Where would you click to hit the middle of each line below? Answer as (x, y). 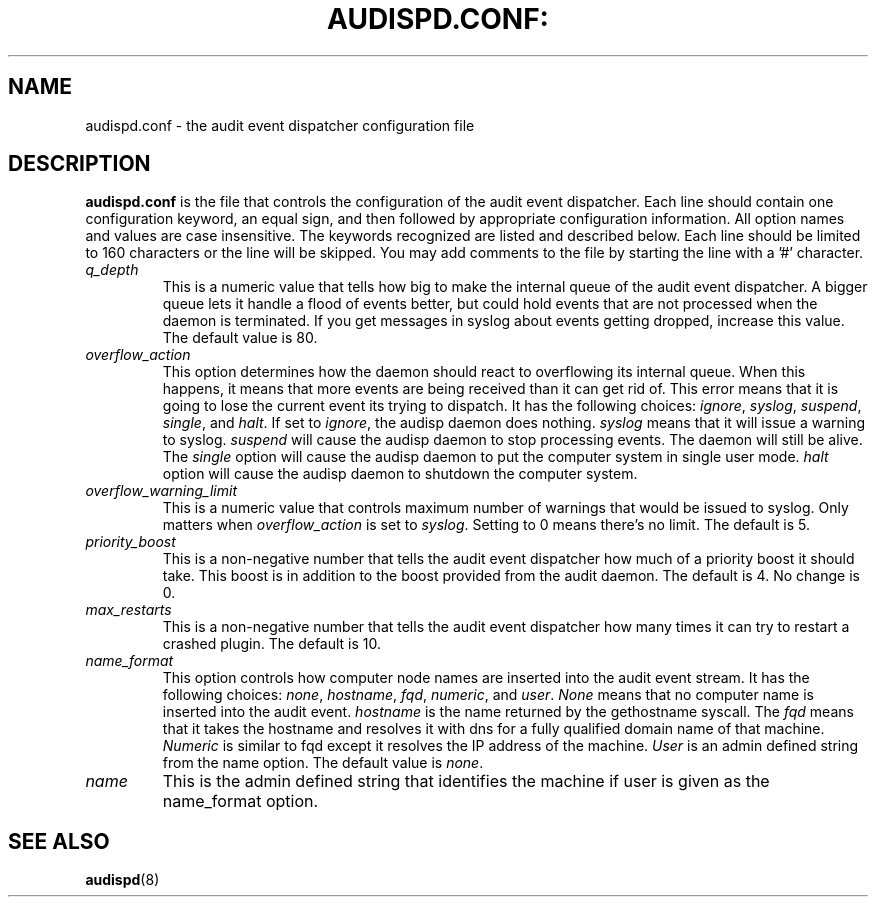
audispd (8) (122, 880)
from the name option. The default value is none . (323, 763)
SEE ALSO (59, 841)
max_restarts (128, 610)
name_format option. (240, 801)
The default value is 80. (240, 338)
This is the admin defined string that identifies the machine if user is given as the (466, 781)
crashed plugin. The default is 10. (272, 644)
